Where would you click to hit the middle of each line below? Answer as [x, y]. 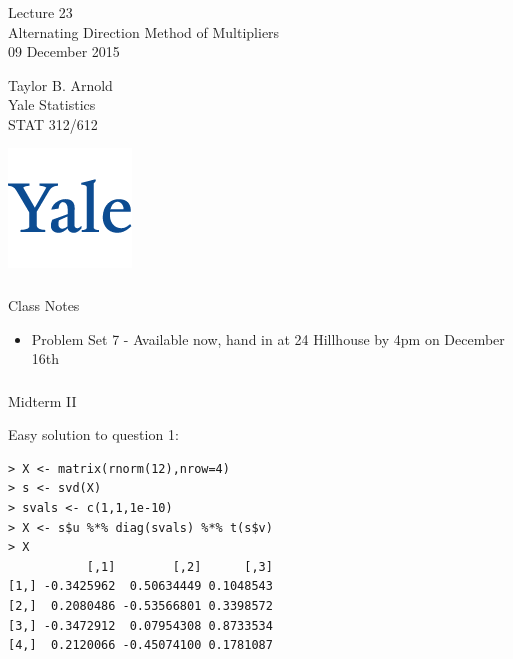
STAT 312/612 [53, 123]
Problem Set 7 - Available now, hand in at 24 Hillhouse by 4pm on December [268, 338]
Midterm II [42, 400]
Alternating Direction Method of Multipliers [144, 31]
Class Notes [44, 305]
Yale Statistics [52, 104]
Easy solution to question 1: [93, 434]
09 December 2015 [64, 51]
